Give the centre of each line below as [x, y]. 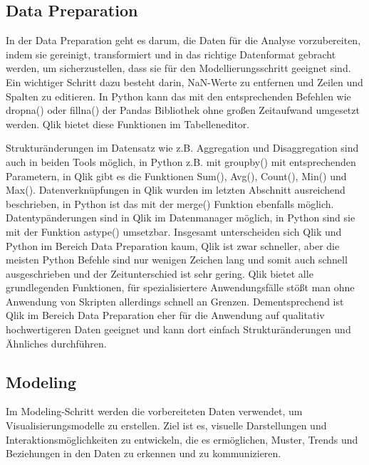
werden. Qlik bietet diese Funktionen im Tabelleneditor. [128, 124]
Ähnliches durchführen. [56, 343]
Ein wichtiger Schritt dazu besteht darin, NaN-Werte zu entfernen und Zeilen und [184, 82]
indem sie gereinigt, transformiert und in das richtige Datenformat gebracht [171, 54]
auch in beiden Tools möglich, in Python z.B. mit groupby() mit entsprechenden [181, 161]
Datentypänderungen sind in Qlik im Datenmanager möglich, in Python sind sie [181, 218]
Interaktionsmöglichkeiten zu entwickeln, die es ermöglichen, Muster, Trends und [182, 439]
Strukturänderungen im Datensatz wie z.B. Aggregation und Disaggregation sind [182, 148]
